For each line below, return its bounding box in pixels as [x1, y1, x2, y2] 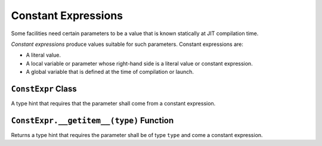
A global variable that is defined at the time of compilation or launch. [26, 69, 194, 76]
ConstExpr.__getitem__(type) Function [11, 115, 174, 125]
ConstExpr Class [11, 83, 77, 94]
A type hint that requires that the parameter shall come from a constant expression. [11, 100, 216, 107]
